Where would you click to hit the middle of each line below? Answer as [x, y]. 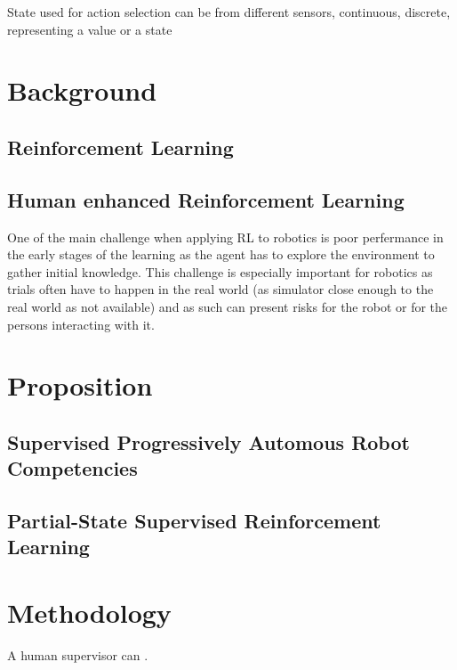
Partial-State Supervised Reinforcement [194, 521]
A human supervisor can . [78, 654]
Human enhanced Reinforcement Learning [206, 199]
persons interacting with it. [81, 324]
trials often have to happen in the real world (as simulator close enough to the [220, 289]
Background [82, 90]
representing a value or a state [90, 29]
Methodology [89, 613]
